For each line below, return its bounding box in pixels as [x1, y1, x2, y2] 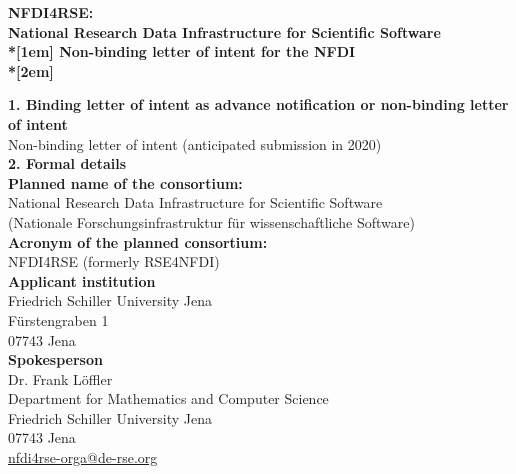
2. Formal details [8, 153, 127, 174]
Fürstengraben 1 [8, 309, 109, 330]
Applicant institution [8, 270, 156, 291]
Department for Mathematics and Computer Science [8, 388, 329, 409]
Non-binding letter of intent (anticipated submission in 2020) [8, 133, 382, 154]
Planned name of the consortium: [8, 172, 243, 193]
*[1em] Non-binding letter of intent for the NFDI [8, 41, 356, 62]
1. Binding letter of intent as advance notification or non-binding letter [8, 94, 509, 115]
